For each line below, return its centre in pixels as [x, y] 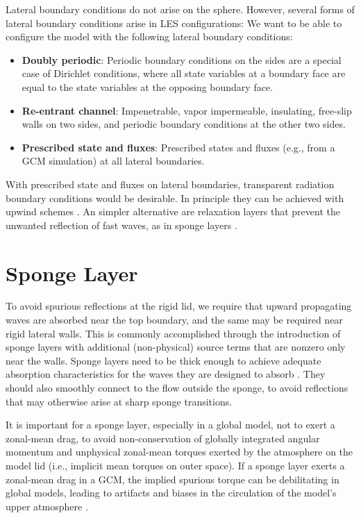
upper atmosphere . [47, 506]
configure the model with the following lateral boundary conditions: [149, 36]
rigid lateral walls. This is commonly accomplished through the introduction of [173, 333]
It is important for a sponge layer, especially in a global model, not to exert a [170, 425]
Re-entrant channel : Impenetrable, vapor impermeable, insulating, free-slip [187, 110]
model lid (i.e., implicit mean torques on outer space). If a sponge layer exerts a [175, 465]
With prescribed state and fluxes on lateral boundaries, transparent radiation [170, 184]
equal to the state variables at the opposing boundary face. [148, 86]
